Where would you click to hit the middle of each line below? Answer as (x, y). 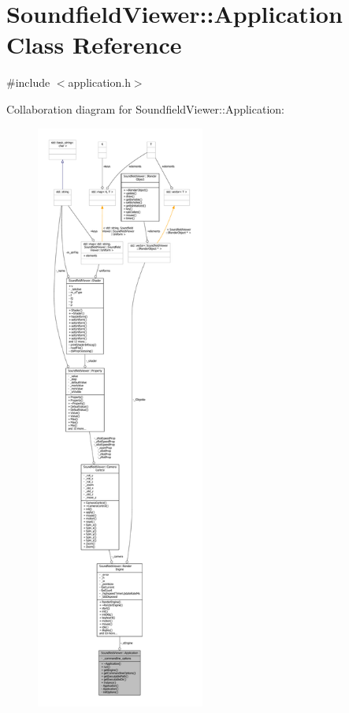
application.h (99, 82)
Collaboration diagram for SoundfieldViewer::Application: (145, 108)
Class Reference (94, 45)
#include (28, 82)
